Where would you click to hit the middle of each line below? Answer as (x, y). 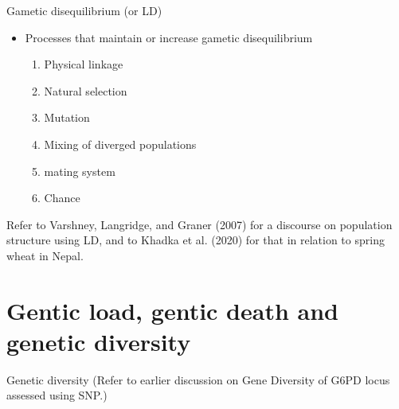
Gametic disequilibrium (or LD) (84, 10)
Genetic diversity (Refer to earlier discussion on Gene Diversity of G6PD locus (198, 379)
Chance (62, 198)
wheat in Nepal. (45, 255)
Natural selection (86, 90)
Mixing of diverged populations (120, 144)
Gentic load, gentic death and (172, 310)
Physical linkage (84, 64)
